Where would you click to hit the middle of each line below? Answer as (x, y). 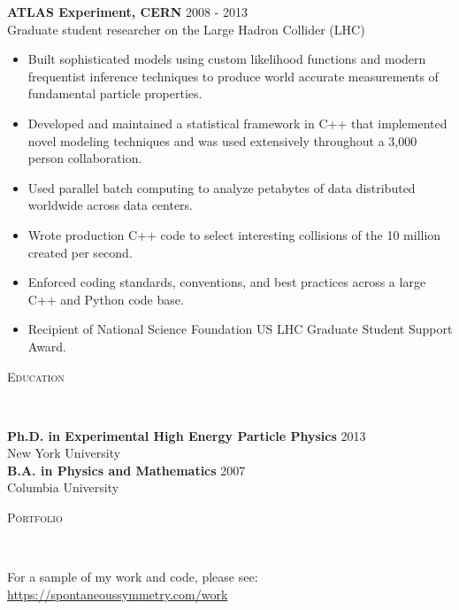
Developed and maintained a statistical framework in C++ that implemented (237, 123)
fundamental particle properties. (115, 93)
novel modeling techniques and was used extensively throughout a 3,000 (222, 140)
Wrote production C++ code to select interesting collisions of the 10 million (234, 234)
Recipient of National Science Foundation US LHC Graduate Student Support (240, 329)
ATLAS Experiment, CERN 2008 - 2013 (128, 12)
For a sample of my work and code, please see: (133, 577)
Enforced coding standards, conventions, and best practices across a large (227, 282)
